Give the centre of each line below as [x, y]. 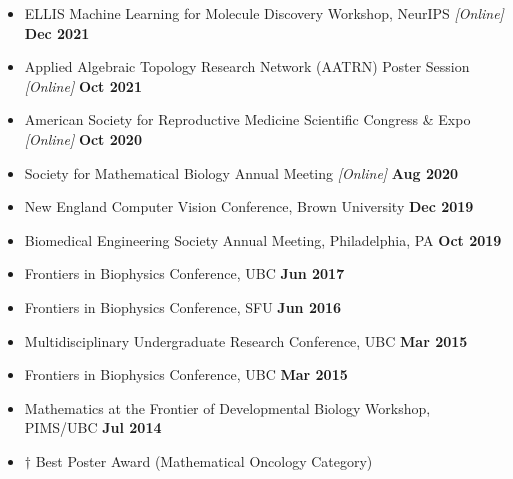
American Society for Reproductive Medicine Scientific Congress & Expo [247, 119]
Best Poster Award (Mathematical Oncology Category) [204, 460]
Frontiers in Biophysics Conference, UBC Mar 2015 [186, 374]
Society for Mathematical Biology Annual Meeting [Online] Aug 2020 [241, 172]
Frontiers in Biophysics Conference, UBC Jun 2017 [184, 273]
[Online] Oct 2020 [83, 138]
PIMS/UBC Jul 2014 [93, 427]
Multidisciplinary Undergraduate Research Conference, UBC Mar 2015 [246, 340]
